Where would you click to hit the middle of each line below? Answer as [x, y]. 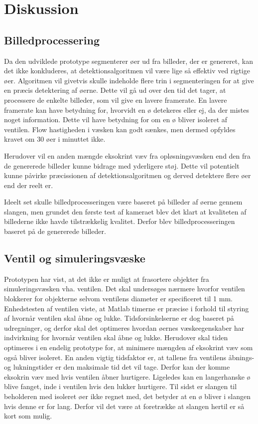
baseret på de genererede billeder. [55, 231]
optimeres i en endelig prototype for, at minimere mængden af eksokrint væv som [129, 347]
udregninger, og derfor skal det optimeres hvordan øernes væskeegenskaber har [124, 327]
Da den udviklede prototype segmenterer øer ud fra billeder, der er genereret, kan [129, 61]
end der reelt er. [29, 185]
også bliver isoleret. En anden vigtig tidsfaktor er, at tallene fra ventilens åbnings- [129, 357]
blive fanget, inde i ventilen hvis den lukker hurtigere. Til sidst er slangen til [121, 386]
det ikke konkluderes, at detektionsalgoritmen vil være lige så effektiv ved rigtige [127, 71]
